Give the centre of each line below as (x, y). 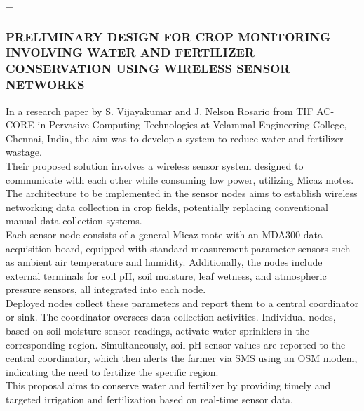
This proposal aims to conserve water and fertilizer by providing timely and (168, 385)
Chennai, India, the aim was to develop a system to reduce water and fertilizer (175, 138)
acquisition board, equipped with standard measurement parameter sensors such (178, 248)
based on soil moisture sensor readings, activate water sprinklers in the (157, 331)
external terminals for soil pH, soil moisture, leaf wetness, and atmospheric (166, 275)
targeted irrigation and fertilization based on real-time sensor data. (149, 399)
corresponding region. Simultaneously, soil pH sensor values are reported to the (176, 344)
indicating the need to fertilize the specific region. (112, 371)
